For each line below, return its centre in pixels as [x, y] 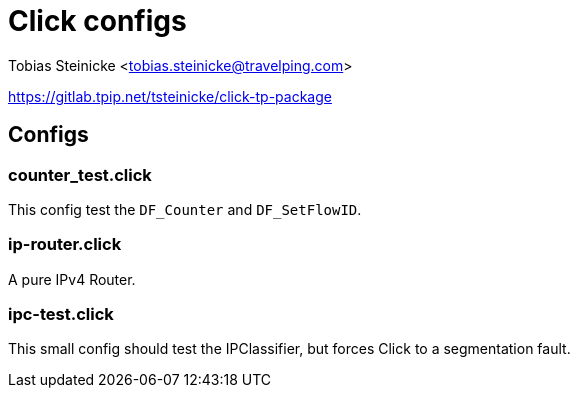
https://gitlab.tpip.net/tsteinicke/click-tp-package [170, 96]
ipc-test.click [61, 314]
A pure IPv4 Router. [72, 279]
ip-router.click [65, 244]
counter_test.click [80, 174]
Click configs [97, 21]
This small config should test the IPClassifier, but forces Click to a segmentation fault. [289, 349]
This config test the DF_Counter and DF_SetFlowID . [185, 209]
